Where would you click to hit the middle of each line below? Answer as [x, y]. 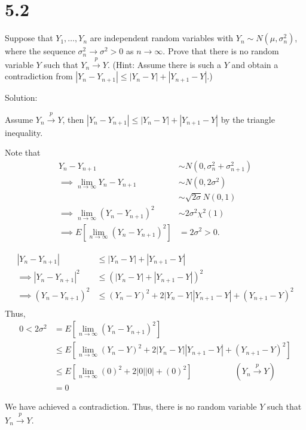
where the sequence [40, 51]
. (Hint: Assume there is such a [164, 64]
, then [73, 119]
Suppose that [29, 38]
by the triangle [248, 119]
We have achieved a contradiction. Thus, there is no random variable [131, 406]
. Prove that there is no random [221, 51]
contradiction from [39, 76]
